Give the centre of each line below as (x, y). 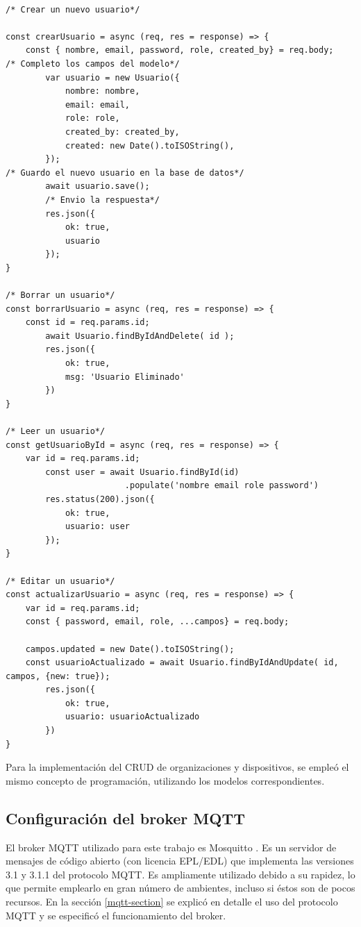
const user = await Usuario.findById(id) (142, 472)
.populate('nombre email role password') (222, 486)
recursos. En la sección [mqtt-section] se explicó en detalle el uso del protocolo (172, 902)
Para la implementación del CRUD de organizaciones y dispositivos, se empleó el (177, 767)
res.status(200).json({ (100, 499)
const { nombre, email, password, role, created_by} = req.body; (179, 50)
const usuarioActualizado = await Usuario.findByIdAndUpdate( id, (182, 663)
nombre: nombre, (102, 91)
